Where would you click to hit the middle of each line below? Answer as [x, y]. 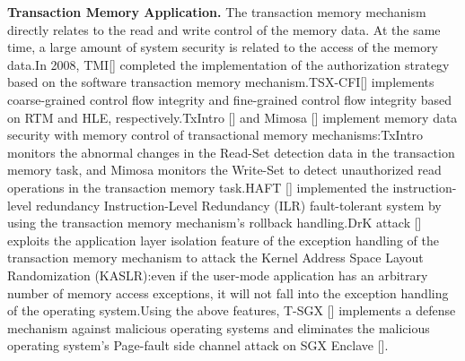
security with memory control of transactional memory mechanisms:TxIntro [215, 135]
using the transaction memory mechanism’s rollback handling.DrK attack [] [215, 223]
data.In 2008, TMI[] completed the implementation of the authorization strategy [228, 64]
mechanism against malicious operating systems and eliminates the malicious [219, 327]
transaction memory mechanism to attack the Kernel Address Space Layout [215, 258]
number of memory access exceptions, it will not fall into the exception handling [228, 292]
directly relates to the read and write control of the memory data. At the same [224, 29]
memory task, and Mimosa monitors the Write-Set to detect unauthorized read [224, 170]
